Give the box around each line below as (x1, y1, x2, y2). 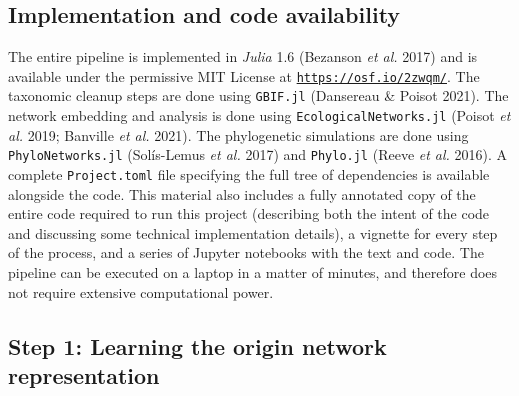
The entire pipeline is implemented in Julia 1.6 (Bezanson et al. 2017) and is (8, 46, 478, 67)
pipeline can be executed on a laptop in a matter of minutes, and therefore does (8, 262, 498, 283)
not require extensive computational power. (8, 281, 274, 302)
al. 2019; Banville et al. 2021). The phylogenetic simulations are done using (8, 124, 469, 145)
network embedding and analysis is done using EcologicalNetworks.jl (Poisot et (8, 105, 511, 126)
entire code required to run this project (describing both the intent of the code (8, 203, 490, 224)
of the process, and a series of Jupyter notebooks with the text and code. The (8, 242, 484, 263)
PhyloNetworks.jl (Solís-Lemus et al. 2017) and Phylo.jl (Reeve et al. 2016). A (8, 144, 508, 165)
